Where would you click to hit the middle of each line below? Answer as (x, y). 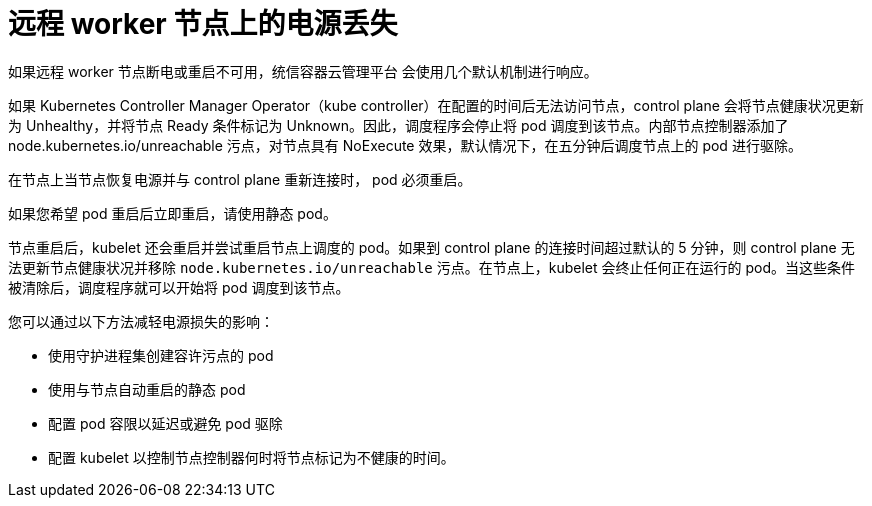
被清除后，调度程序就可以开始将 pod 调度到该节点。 (179, 287)
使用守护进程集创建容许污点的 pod (161, 355)
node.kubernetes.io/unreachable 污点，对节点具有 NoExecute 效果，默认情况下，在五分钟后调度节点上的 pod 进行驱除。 (405, 145)
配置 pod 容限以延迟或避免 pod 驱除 (165, 423)
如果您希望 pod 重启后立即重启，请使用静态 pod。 (172, 213)
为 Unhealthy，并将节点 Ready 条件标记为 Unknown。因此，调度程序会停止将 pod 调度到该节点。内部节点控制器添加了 (398, 125)
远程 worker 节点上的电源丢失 (203, 24)
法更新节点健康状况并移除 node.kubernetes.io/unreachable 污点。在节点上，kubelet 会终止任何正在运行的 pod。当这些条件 (431, 267)
